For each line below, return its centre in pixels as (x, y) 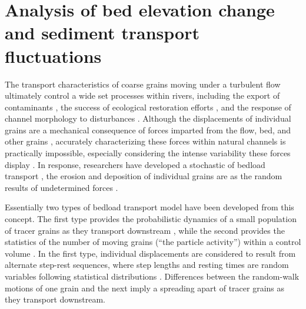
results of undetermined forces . (61, 187)
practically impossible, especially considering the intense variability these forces (148, 153)
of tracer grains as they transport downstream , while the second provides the (145, 230)
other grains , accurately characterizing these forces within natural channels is (145, 141)
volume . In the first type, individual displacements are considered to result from (150, 253)
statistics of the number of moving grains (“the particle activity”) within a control (153, 242)
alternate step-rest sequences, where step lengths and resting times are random (147, 265)
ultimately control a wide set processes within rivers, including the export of (142, 95)
